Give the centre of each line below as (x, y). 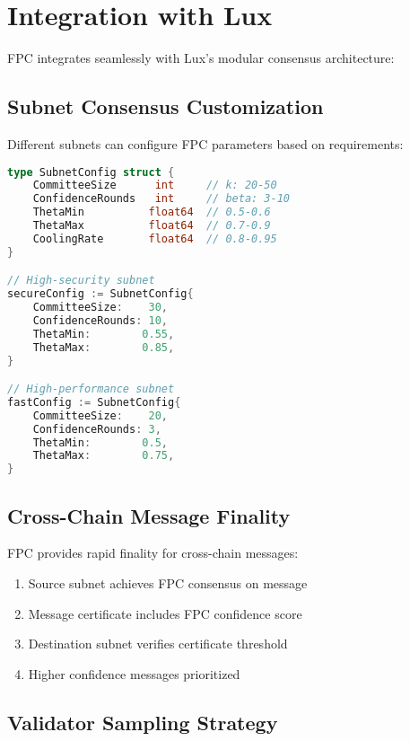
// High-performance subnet (91, 389)
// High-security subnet (81, 281)
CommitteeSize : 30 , (100, 308)
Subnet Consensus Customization (166, 106)
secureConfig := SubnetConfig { (100, 294)
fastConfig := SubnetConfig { (94, 402)
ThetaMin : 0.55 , (104, 334)
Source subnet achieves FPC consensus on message (168, 583)
